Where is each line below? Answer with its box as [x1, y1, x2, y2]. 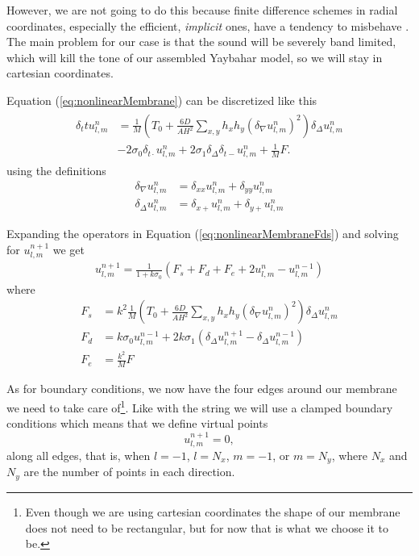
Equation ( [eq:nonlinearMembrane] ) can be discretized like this [6, 91, 317, 108]
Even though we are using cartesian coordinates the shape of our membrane [25, 503, 400, 520]
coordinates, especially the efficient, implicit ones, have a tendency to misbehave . [6, 17, 409, 34]
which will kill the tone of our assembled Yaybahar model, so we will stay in [6, 48, 383, 65]
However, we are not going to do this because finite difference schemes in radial [6, 2, 398, 18]
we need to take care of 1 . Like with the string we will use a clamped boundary [6, 396, 393, 416]
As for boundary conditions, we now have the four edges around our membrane [6, 380, 397, 397]
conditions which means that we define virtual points [6, 415, 268, 432]
